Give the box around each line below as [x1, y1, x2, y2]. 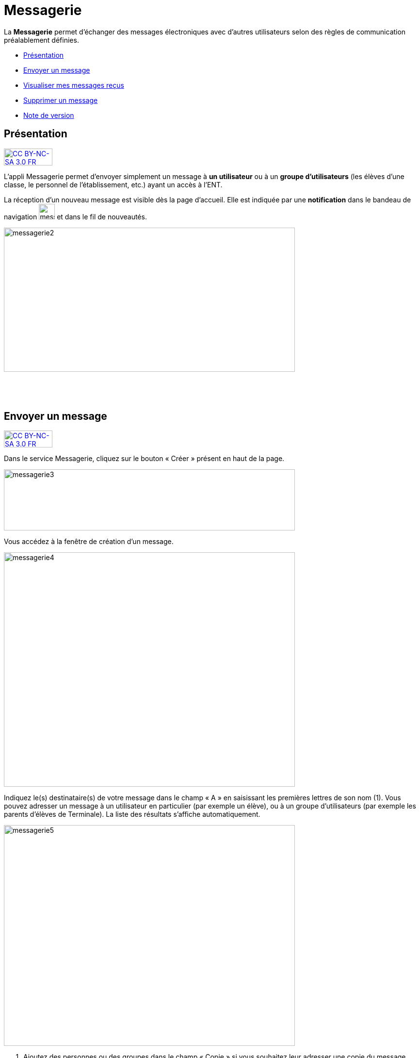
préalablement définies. [4, 35, 79, 44]
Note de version [23, 111, 74, 119]
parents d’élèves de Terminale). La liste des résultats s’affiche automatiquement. [4, 810, 260, 819]
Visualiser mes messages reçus [23, 81, 124, 89]
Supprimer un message [23, 96, 98, 104]
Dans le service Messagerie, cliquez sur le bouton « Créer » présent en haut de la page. [4, 454, 285, 463]
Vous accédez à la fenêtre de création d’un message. [4, 537, 174, 546]
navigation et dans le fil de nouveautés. [4, 212, 147, 221]
